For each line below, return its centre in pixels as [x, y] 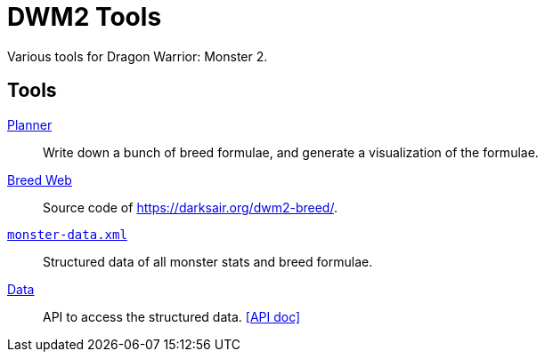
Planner [30, 124]
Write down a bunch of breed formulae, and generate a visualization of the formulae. [291, 152]
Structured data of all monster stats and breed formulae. [208, 261]
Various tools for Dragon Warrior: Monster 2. [138, 56]
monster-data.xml [67, 234]
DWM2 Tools [85, 17]
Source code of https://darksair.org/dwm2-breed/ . [190, 207]
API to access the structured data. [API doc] [172, 316]
